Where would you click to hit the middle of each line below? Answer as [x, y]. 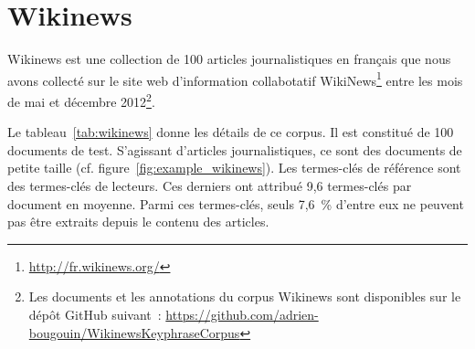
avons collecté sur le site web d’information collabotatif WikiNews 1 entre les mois [235, 79]
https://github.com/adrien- [242, 314]
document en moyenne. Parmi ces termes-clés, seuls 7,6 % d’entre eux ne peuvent [236, 203]
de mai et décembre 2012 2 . [81, 100]
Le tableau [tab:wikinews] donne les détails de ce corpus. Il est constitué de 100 [231, 132]
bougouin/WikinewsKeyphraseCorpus [134, 332]
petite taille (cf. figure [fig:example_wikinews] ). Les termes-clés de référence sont [234, 168]
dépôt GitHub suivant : [95, 314]
